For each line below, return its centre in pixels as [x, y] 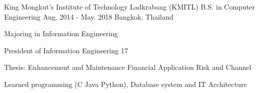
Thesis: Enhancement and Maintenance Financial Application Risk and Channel [128, 67]
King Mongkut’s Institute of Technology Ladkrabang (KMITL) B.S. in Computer [130, 7]
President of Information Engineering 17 [66, 50]
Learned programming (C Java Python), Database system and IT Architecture [125, 84]
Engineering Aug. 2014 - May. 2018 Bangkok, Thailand [89, 16]
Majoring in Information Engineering [61, 33]
